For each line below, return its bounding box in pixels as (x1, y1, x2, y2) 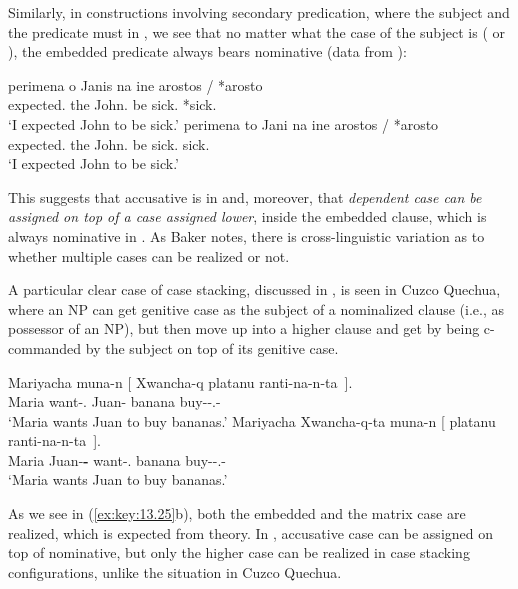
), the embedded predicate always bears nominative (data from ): (8, 41, 407, 62)
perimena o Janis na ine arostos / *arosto (8, 74, 263, 95)
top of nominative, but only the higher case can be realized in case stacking (8, 542, 470, 563)
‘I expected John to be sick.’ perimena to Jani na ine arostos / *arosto (8, 113, 439, 134)
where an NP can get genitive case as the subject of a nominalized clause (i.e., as (8, 298, 504, 319)
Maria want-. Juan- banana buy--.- (8, 391, 221, 412)
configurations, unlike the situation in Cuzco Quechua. (8, 561, 342, 582)
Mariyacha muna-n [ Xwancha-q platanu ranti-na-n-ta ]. (8, 371, 353, 392)
